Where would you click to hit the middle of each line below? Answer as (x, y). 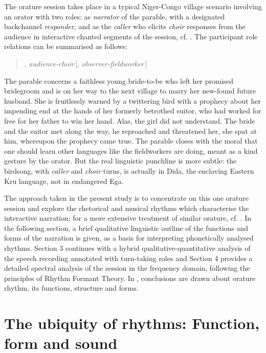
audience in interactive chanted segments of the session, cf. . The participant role (131, 36)
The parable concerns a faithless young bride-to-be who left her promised (119, 80)
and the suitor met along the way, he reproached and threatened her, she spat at (130, 131)
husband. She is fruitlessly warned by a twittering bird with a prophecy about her (132, 100)
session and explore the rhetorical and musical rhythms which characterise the (127, 208)
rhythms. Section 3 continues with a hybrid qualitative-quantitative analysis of (127, 248)
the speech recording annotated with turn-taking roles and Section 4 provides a (128, 258)
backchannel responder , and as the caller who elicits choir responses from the (125, 26)
